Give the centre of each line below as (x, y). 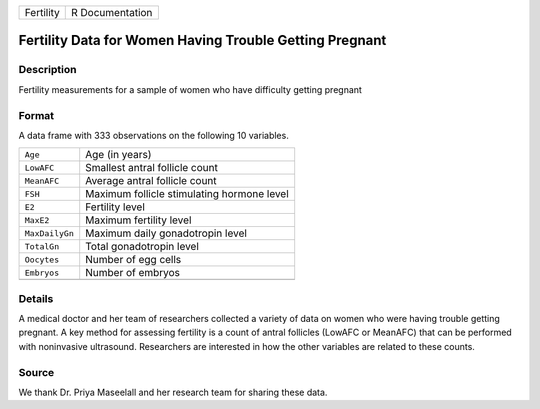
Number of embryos (132, 273)
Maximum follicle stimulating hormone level (187, 194)
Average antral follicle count (151, 181)
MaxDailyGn (49, 233)
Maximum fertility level (138, 220)
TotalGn (42, 246)
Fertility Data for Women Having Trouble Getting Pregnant (202, 40)
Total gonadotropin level (142, 247)
